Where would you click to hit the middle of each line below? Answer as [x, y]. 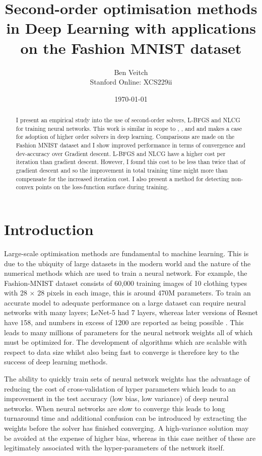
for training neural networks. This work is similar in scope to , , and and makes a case [129, 128]
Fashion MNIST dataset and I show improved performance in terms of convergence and [130, 145]
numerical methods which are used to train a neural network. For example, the [126, 273]
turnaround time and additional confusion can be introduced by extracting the [125, 418]
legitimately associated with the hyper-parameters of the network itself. [114, 448]
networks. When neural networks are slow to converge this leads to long [115, 408]
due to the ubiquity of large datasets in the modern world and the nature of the [127, 263]
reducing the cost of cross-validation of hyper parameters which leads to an [120, 388]
